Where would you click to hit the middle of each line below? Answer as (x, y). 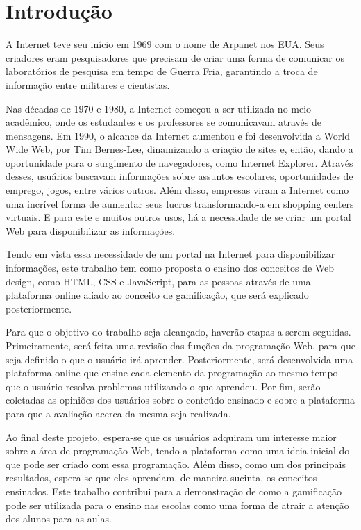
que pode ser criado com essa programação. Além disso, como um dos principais (176, 464)
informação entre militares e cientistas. (88, 84)
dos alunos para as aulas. (59, 519)
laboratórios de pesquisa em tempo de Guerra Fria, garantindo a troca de (162, 71)
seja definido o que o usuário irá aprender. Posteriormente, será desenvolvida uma (179, 359)
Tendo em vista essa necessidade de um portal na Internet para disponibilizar (170, 254)
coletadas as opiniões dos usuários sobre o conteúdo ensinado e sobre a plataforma (180, 400)
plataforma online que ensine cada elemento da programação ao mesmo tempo (172, 373)
